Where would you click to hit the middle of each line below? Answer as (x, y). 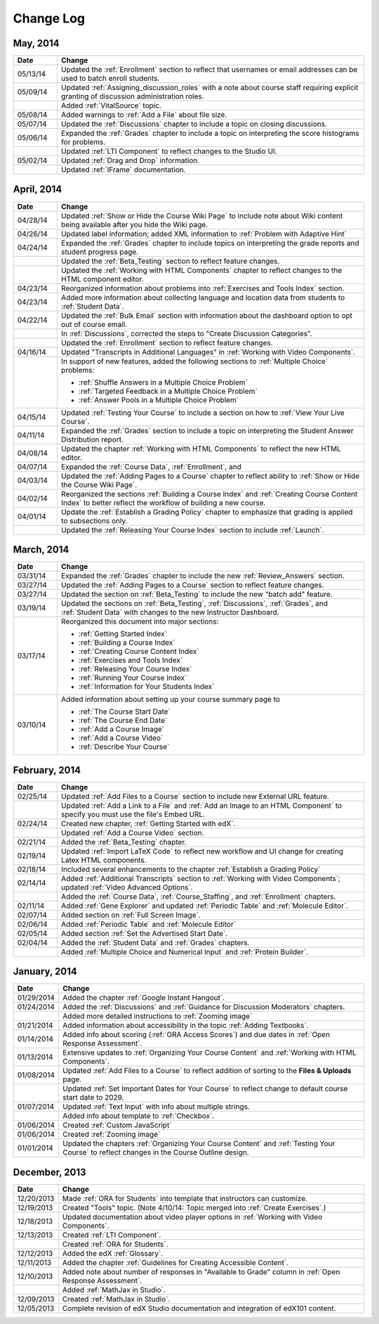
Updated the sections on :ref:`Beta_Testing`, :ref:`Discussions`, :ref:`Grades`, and (194, 603)
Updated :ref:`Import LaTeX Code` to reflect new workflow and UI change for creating (202, 851)
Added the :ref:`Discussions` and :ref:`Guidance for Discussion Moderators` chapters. (204, 1007)
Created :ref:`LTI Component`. (112, 1235)
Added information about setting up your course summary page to (171, 700)
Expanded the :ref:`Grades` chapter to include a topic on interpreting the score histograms (210, 134)
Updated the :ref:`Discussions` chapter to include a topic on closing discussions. (194, 124)
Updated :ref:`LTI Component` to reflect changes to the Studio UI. (169, 151)
